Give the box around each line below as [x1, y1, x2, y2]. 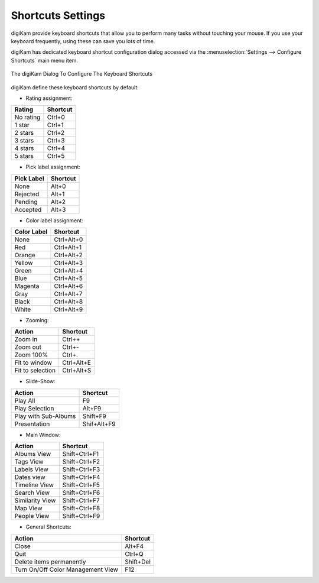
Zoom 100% [14, 351, 48, 359]
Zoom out [14, 343, 41, 351]
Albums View [14, 450, 51, 458]
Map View [14, 504, 43, 513]
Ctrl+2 [47, 129, 65, 137]
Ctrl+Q [125, 550, 144, 558]
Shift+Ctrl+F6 [62, 488, 100, 497]
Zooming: [25, 317, 50, 324]
